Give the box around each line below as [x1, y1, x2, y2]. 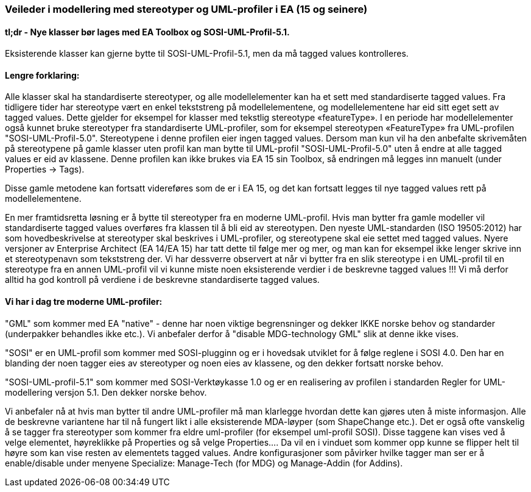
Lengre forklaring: [5, 70, 80, 80]
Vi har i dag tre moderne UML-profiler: [5, 296, 163, 307]
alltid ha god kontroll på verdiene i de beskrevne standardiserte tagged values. [5, 274, 320, 285]
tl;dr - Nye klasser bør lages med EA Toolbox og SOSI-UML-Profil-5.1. [5, 26, 290, 37]
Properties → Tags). [5, 164, 85, 175]
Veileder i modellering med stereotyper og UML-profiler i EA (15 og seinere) [5, 3, 368, 15]
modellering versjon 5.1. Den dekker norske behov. [5, 387, 207, 398]
